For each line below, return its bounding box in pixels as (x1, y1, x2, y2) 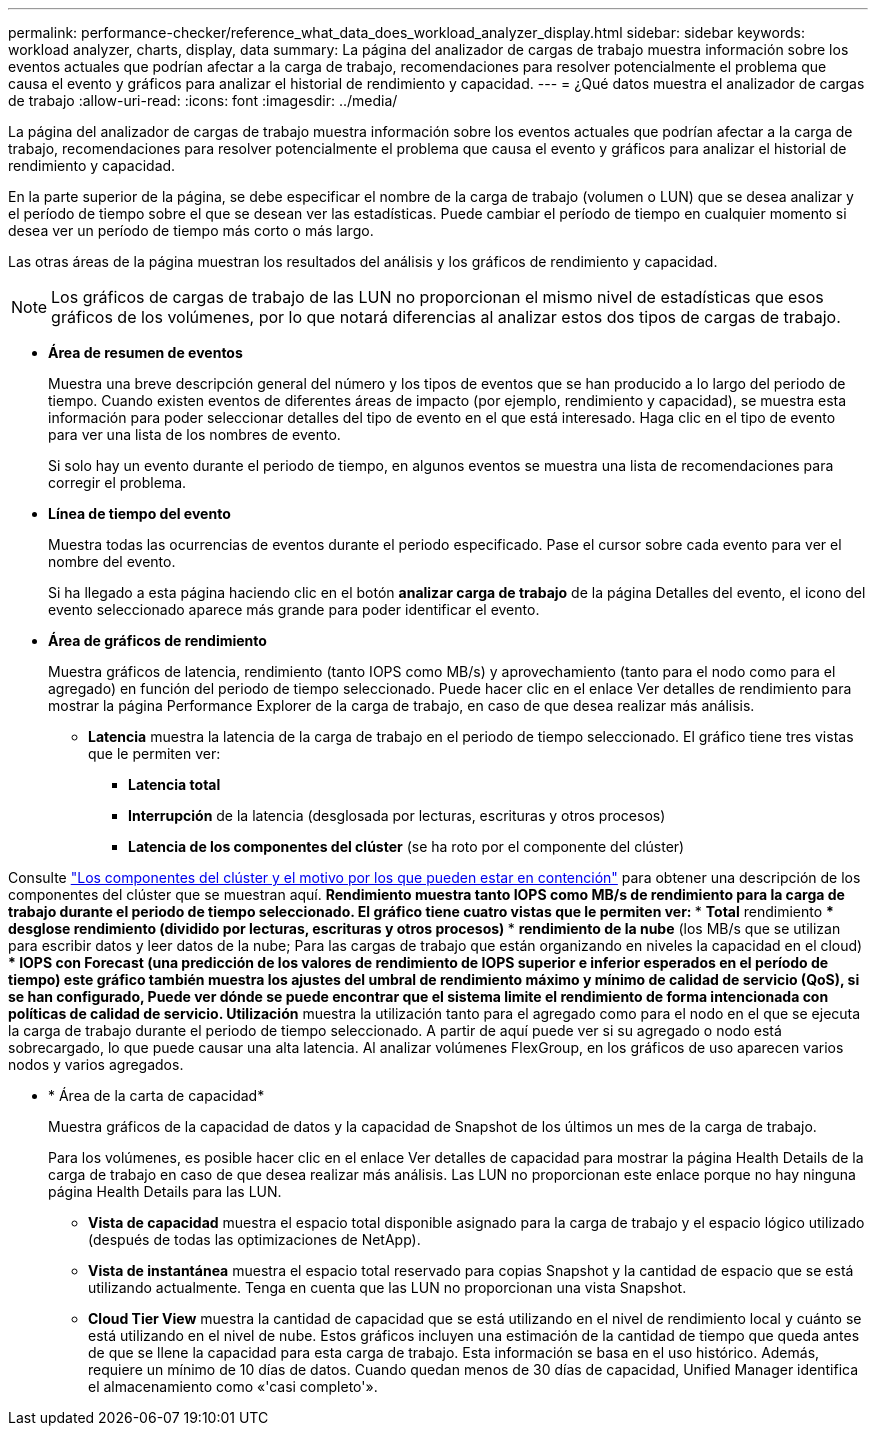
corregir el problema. (48, 474, 187, 491)
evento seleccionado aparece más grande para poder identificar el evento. (48, 601, 540, 618)
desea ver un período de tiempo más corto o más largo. (8, 222, 374, 239)
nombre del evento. (48, 553, 176, 570)
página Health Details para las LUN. (48, 1183, 282, 1200)
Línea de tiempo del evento (48, 505, 231, 522)
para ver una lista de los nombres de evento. (48, 426, 341, 443)
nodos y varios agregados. (8, 1056, 184, 1073)
